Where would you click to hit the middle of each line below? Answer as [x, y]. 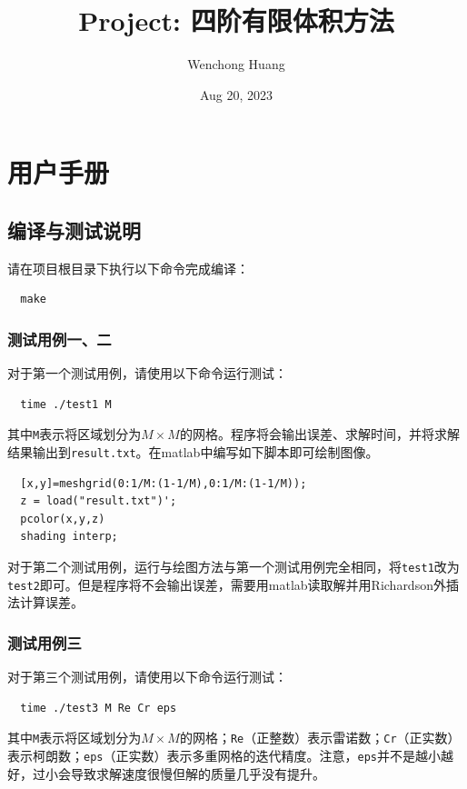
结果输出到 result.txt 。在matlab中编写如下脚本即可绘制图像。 [193, 451]
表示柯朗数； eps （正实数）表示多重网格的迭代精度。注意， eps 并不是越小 [224, 755]
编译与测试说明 [74, 230]
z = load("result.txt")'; [99, 501]
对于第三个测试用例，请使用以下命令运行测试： [147, 677]
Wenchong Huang [236, 64]
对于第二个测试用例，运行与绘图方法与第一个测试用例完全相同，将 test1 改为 [233, 566]
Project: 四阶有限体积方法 [236, 20]
